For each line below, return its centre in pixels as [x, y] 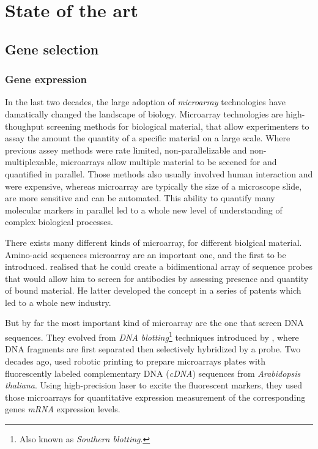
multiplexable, [31, 162]
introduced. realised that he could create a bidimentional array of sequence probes [159, 266]
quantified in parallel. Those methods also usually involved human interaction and [159, 173]
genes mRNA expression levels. [63, 409]
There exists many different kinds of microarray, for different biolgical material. [153, 242]
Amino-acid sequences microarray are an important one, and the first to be [146, 254]
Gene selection [52, 49]
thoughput [24, 126]
